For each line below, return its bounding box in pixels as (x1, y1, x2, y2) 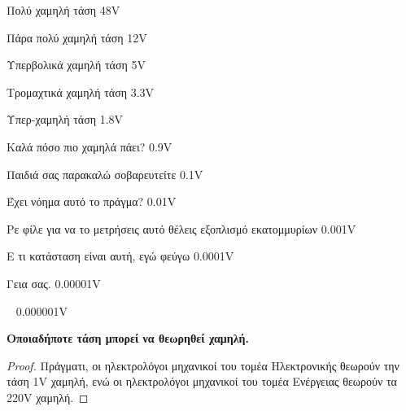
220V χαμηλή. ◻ (7, 388, 89, 405)
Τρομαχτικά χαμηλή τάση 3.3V (7, 83, 155, 100)
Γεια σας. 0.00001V (7, 274, 101, 291)
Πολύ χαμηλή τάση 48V (7, 2, 120, 18)
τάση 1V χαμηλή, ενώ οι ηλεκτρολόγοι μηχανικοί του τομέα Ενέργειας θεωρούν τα (7, 373, 397, 390)
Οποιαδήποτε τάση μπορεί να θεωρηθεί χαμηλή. (7, 330, 250, 347)
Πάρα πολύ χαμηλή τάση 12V (7, 28, 147, 46)
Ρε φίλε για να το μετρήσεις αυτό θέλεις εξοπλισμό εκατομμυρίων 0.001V (7, 220, 356, 237)
